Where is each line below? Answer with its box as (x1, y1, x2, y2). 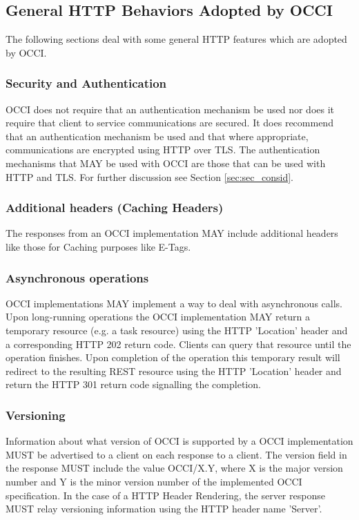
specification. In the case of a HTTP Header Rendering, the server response (6, 488, 325, 502)
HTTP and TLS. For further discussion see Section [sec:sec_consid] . (6, 169, 293, 184)
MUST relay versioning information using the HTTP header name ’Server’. (6, 501, 322, 516)
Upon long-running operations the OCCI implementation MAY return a (6, 309, 310, 324)
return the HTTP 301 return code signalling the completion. (6, 377, 261, 392)
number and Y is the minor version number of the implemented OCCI (6, 474, 302, 488)
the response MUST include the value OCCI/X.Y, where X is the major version (6, 461, 343, 475)
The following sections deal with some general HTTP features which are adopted (6, 32, 347, 46)
